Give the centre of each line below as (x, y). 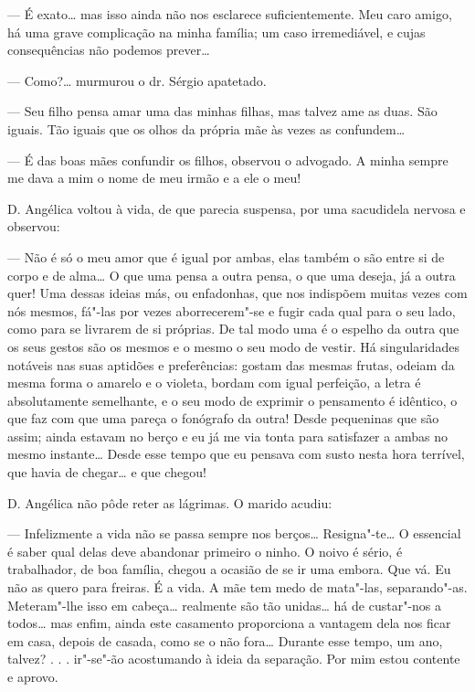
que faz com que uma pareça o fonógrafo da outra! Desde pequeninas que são (223, 418)
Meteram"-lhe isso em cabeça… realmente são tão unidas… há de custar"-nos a (225, 605)
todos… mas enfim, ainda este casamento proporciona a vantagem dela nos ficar (229, 623)
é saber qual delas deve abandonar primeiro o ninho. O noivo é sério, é (205, 551)
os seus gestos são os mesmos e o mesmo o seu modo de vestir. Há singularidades (233, 346)
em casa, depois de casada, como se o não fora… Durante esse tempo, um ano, (225, 640)
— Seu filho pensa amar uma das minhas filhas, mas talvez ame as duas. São (222, 111)
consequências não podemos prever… (109, 50)
